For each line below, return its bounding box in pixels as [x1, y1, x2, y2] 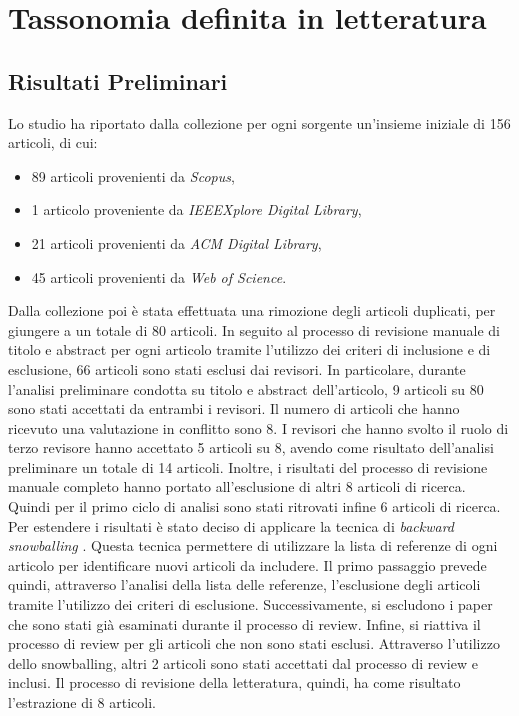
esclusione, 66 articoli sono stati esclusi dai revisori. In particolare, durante [8, 358, 466, 379]
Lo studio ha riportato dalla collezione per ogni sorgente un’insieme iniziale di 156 [8, 112, 511, 133]
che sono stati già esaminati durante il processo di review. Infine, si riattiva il [8, 613, 481, 634]
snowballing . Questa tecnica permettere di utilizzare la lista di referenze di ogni [8, 535, 498, 556]
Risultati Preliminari [8, 65, 228, 96]
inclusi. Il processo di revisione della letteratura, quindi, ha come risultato [8, 672, 461, 693]
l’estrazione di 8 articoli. [8, 692, 156, 713]
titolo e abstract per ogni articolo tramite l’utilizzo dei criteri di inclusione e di [8, 339, 491, 360]
